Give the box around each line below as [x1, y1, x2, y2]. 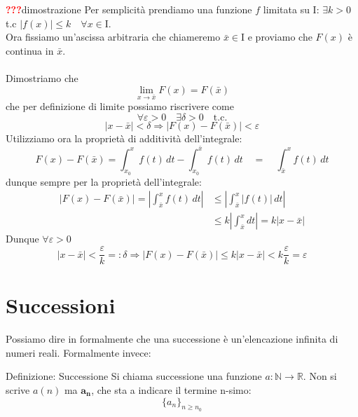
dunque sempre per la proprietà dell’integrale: [6, 174, 202, 189]
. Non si [303, 369, 337, 383]
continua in [6, 43, 54, 57]
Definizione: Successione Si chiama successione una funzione [6, 369, 262, 383]
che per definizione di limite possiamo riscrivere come [6, 99, 234, 114]
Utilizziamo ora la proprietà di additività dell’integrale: [6, 130, 242, 145]
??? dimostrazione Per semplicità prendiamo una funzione [6, 2, 252, 16]
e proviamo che [247, 29, 312, 44]
